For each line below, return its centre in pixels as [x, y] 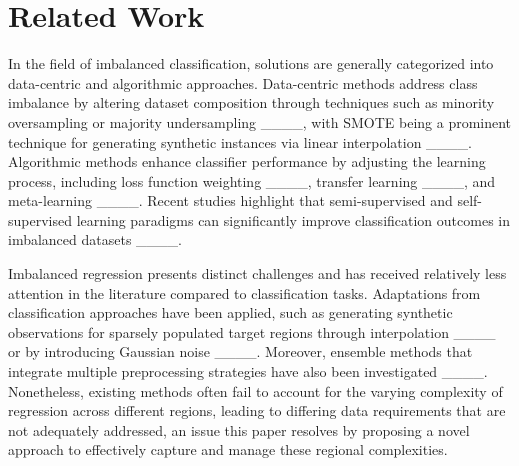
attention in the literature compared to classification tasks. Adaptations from [244, 292]
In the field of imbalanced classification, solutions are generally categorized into [251, 63]
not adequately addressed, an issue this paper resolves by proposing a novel [239, 429]
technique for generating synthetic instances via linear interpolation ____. [240, 141]
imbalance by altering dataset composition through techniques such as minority [251, 102]
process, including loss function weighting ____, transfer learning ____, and [252, 180]
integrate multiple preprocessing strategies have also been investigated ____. [248, 371]
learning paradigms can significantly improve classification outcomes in [293, 219]
